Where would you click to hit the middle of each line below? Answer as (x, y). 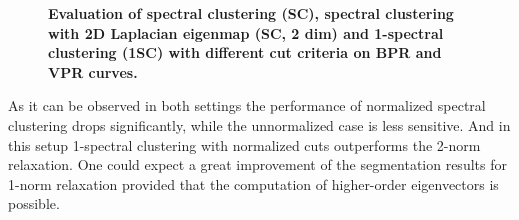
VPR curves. (93, 71)
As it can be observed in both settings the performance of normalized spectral (247, 105)
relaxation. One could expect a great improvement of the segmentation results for (257, 164)
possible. (34, 203)
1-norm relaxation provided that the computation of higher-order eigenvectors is (253, 183)
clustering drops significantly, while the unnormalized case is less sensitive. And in (259, 124)
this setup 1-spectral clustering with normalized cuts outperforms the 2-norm (244, 144)
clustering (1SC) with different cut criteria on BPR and (245, 52)
